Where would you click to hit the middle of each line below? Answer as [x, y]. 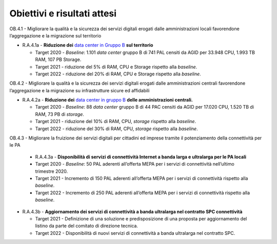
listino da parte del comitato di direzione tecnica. [87, 226]
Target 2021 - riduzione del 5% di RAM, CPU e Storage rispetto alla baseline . [116, 67]
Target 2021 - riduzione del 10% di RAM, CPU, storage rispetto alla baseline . [116, 121]
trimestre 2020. [52, 171]
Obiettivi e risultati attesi [63, 13]
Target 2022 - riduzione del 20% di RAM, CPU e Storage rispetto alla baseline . [118, 74]
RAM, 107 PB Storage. [58, 59]
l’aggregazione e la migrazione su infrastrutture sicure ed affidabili [80, 90]
